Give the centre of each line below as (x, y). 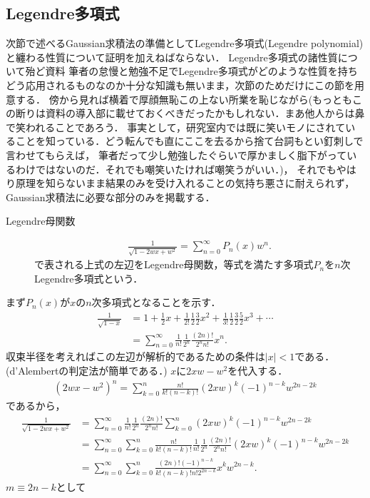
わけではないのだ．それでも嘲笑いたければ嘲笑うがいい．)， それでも (176, 169)
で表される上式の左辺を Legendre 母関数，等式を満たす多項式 (174, 264)
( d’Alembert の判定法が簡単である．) (87, 370)
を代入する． (258, 370)
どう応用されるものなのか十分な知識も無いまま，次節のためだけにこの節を (180, 85)
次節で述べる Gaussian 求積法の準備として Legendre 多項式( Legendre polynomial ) (185, 43)
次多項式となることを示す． (156, 302)
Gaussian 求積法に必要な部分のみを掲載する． (111, 197)
